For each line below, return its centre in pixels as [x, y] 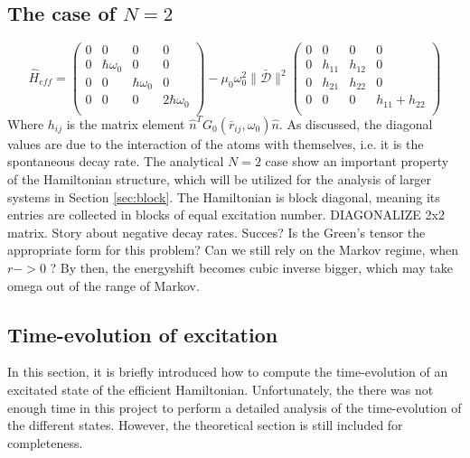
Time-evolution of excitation [143, 334]
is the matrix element [126, 123]
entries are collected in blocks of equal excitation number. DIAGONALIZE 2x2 [226, 215]
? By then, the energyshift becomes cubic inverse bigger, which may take [251, 267]
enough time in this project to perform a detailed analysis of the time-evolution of [235, 407]
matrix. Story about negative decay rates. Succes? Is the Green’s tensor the [216, 232]
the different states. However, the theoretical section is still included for [205, 425]
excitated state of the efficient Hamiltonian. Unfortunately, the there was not [221, 389]
